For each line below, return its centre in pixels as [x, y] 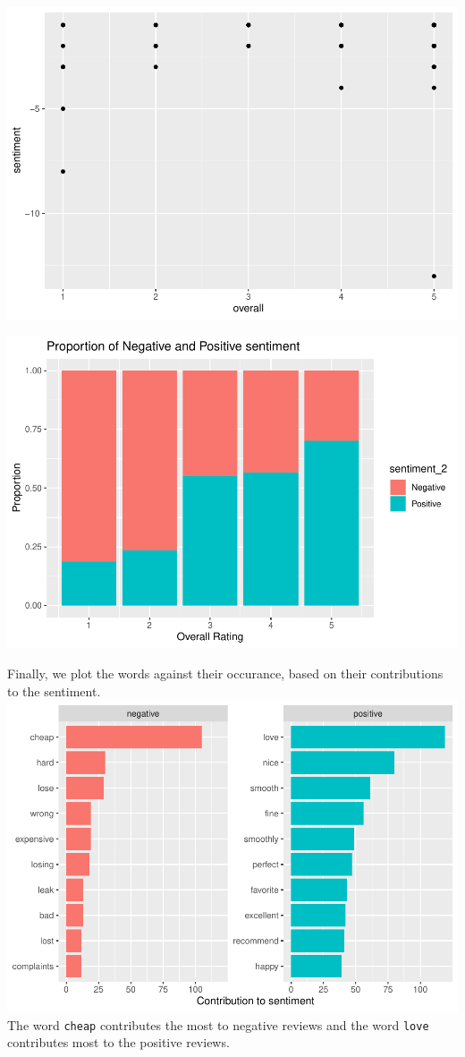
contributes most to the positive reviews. [118, 1042]
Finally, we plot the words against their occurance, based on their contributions [225, 673]
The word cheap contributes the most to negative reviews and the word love [218, 1024]
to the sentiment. [54, 690]
